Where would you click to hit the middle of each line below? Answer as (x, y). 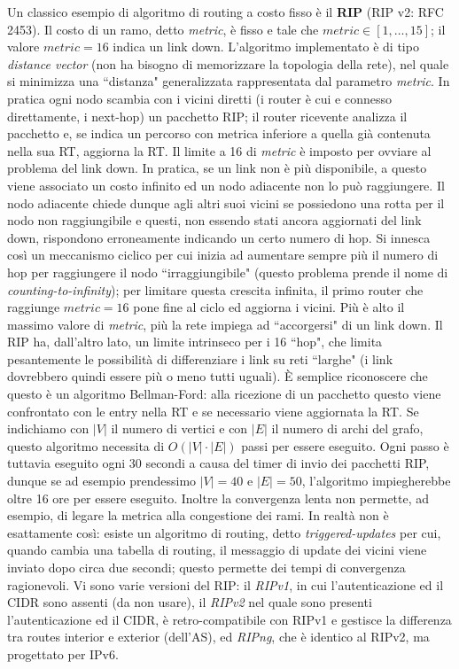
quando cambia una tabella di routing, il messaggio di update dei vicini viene (217, 550)
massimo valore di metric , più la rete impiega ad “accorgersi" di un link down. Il (225, 324)
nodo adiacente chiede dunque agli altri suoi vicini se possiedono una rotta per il (226, 202)
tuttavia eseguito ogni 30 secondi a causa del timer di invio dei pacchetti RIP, (218, 463)
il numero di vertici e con (179, 428)
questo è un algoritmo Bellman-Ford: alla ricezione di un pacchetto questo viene (224, 394)
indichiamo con (48, 428)
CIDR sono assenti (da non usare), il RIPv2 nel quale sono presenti (190, 602)
